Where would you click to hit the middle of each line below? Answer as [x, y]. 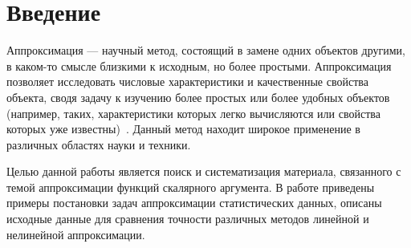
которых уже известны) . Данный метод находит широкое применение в [183, 129]
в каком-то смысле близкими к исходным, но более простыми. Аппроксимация [199, 65]
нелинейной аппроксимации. [76, 234]
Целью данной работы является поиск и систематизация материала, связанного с [204, 171]
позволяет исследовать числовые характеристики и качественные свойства [187, 81]
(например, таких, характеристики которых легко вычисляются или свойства [193, 113]
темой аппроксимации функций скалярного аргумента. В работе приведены [191, 187]
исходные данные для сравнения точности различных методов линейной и [188, 219]
